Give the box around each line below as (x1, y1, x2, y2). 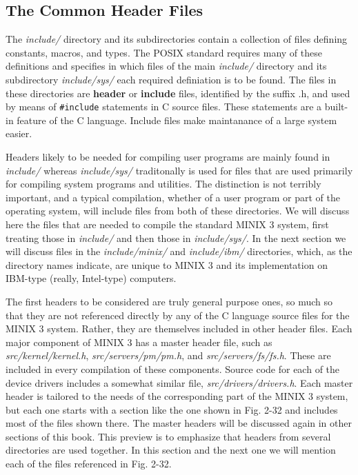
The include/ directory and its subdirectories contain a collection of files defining (6, 32, 348, 46)
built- (324, 99, 348, 114)
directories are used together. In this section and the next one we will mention (6, 443, 336, 457)
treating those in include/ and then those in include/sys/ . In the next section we (6, 230, 346, 245)
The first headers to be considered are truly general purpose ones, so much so (6, 294, 333, 308)
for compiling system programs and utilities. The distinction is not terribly (6, 176, 321, 191)
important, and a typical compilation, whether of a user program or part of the (6, 190, 340, 204)
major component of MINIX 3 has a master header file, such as (6, 334, 272, 349)
